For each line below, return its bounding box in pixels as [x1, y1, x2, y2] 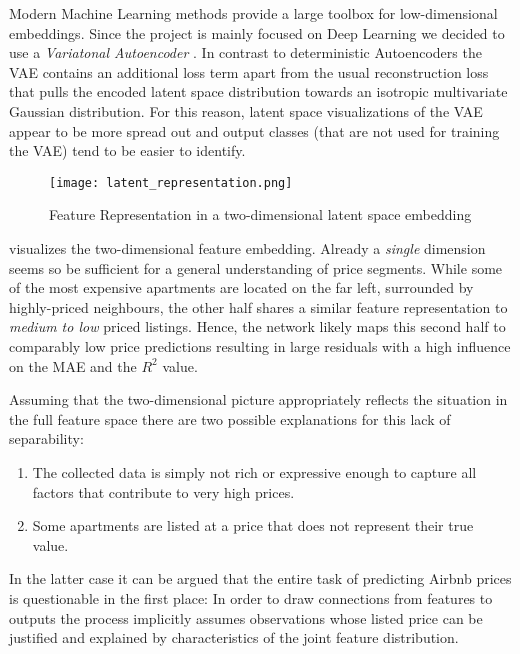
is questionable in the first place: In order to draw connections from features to [9, 587, 493, 608]
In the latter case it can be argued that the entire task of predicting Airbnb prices [9, 568, 512, 589]
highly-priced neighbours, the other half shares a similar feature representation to [9, 296, 508, 317]
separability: [9, 428, 84, 449]
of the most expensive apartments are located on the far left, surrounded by [9, 277, 474, 298]
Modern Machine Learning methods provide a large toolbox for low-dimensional [9, 3, 498, 23]
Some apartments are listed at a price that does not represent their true [32, 515, 474, 536]
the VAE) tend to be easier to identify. [9, 140, 246, 161]
